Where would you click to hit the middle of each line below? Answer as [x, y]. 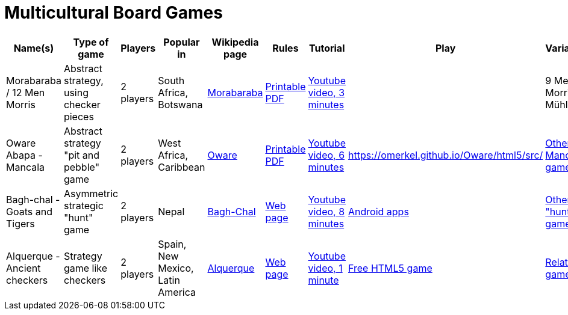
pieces [79, 116]
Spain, [172, 244]
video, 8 [326, 211]
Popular [182, 42]
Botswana [180, 104]
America [177, 292]
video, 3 [326, 92]
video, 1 [325, 268]
